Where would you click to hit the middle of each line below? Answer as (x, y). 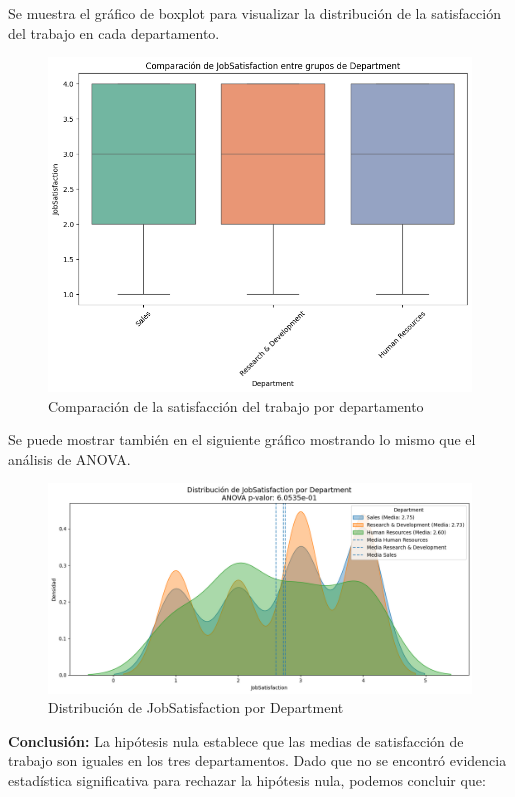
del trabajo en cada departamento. (114, 32)
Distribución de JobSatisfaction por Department (196, 707)
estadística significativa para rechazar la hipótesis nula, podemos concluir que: (247, 780)
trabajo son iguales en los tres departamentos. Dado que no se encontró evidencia (257, 760)
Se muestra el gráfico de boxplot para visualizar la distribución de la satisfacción (254, 13)
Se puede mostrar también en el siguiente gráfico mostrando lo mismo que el (242, 439)
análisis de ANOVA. (69, 458)
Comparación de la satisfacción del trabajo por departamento (236, 405)
